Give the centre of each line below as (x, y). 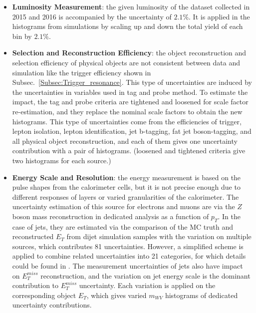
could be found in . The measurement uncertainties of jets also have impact (128, 266)
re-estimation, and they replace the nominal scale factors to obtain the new (127, 111)
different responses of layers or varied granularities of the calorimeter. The (126, 196)
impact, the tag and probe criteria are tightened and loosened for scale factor (130, 102)
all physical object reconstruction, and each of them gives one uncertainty (125, 141)
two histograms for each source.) (62, 160)
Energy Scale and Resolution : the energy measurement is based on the (127, 177)
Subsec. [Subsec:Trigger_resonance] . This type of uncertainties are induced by (132, 82)
